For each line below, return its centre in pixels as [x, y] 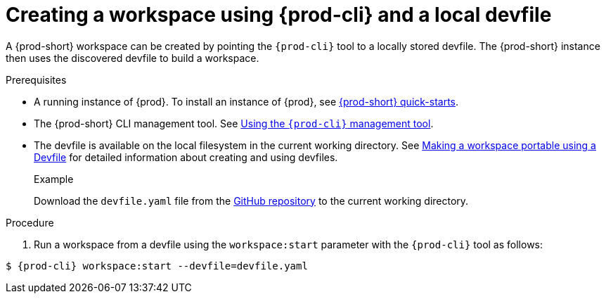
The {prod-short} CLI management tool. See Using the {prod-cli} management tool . [234, 123]
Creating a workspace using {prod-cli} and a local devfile [279, 15]
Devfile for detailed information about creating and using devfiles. [186, 157]
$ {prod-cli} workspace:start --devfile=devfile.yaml [157, 266]
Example [54, 179]
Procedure [30, 222]
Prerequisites [36, 79]
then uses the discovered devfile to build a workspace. [133, 58]
